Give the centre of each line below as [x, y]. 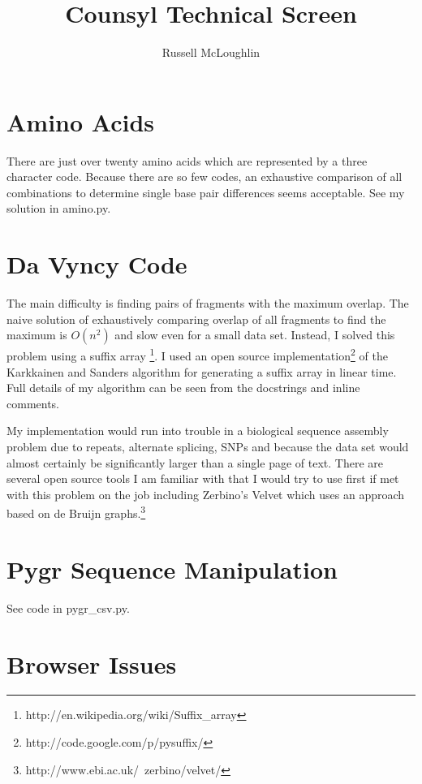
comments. [33, 403]
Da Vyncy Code [97, 264]
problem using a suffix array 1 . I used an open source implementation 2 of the [197, 354]
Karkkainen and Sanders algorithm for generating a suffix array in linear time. [202, 371]
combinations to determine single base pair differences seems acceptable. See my [206, 192]
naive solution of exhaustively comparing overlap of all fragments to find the [196, 319]
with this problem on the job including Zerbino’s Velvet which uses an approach [206, 494]
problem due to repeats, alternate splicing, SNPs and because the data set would [208, 446]
